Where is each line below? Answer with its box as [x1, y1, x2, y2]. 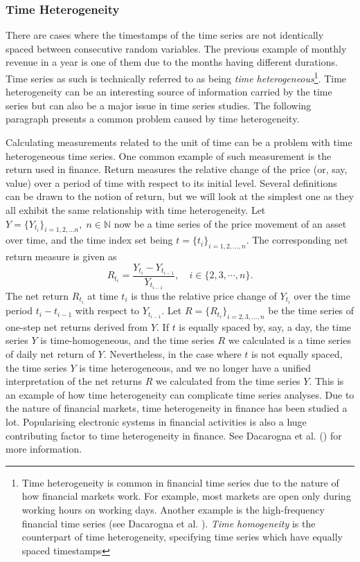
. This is [309, 374, 344, 388]
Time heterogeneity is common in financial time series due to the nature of [21, 475, 339, 489]
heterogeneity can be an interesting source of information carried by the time [6, 84, 332, 99]
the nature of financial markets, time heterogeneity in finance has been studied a [6, 401, 348, 415]
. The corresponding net [246, 233, 348, 247]
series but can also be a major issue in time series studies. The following [6, 98, 312, 112]
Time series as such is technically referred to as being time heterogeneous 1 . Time [6, 69, 347, 85]
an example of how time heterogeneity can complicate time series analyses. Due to [6, 387, 354, 401]
